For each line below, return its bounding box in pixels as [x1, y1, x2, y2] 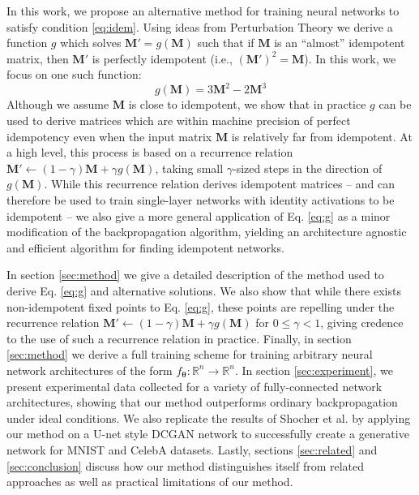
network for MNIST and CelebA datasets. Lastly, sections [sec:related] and [6, 441, 378, 458]
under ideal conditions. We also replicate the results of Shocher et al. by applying [6, 409, 411, 426]
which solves [60, 34, 122, 51]
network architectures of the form [6, 361, 173, 378]
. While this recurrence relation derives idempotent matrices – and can [44, 175, 395, 192]
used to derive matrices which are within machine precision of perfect [6, 112, 351, 129]
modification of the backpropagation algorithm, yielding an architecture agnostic [6, 223, 407, 240]
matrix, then [6, 49, 69, 67]
